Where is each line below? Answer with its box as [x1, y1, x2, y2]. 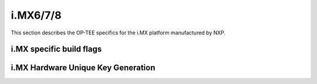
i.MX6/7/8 [11, 9, 62, 22]
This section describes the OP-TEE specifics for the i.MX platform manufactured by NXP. [11, 29, 226, 36]
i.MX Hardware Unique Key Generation [11, 63, 156, 73]
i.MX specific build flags [11, 44, 102, 54]
